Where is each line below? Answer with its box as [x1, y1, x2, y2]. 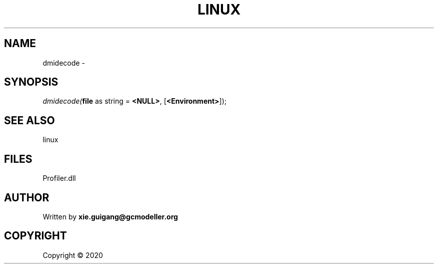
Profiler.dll [42, 174, 76, 183]
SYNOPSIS [4, 76, 58, 89]
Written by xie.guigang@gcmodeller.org [42, 212, 178, 221]
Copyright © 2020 [42, 250, 103, 259]
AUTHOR [4, 191, 49, 204]
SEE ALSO [4, 114, 55, 127]
